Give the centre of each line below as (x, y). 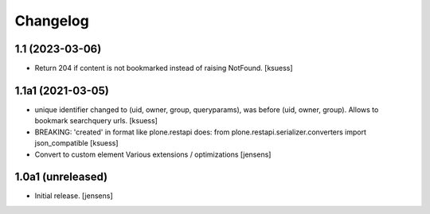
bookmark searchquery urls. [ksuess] (96, 121)
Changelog (52, 21)
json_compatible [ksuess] (76, 143)
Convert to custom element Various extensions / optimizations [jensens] (153, 154)
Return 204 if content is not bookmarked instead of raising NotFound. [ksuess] (164, 68)
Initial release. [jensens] (74, 196)
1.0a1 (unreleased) (61, 177)
